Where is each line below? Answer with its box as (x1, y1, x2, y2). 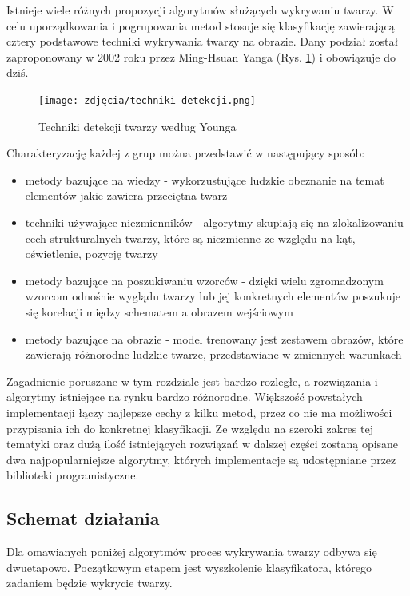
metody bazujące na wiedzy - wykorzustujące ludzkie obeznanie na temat (25, 171, 384, 188)
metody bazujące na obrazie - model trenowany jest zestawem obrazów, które (25, 330, 404, 347)
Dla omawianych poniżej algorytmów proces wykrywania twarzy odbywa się (6, 543, 377, 560)
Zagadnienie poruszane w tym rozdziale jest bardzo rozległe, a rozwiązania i (6, 372, 378, 389)
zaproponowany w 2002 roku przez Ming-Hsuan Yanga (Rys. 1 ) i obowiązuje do (6, 48, 396, 65)
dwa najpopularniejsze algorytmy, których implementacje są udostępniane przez (6, 451, 396, 467)
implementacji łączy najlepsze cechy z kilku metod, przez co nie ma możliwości (6, 403, 392, 420)
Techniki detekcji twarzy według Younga (38, 117, 237, 134)
